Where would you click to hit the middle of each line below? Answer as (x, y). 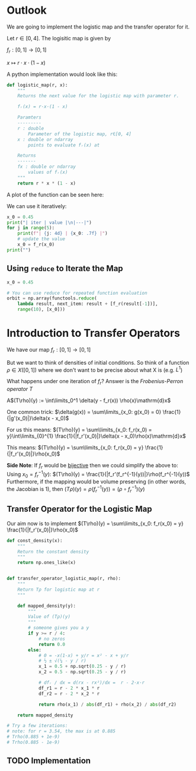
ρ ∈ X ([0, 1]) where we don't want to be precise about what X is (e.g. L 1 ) (95, 369)
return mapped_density (45, 715)
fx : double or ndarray (47, 167)
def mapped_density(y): (47, 606)
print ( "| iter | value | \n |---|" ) (49, 222)
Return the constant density (53, 552)
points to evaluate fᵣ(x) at (64, 145)
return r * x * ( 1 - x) (47, 183)
